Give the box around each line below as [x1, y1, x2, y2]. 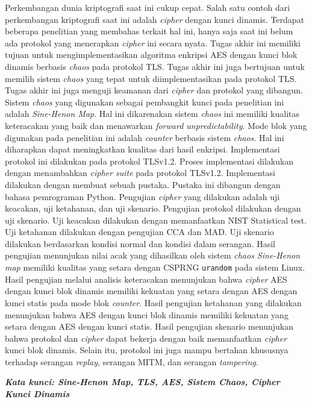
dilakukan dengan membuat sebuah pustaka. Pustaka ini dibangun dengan [5, 178, 281, 190]
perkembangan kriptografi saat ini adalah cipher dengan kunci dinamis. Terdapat [5, 13, 305, 25]
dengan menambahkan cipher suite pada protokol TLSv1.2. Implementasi [5, 166, 276, 179]
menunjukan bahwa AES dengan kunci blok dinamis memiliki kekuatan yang [5, 308, 289, 321]
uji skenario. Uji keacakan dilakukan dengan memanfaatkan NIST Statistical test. [5, 213, 307, 226]
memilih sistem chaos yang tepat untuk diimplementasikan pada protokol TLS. [5, 72, 297, 84]
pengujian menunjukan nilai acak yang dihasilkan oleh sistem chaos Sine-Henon [5, 249, 301, 262]
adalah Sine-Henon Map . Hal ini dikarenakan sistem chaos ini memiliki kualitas [5, 107, 300, 120]
